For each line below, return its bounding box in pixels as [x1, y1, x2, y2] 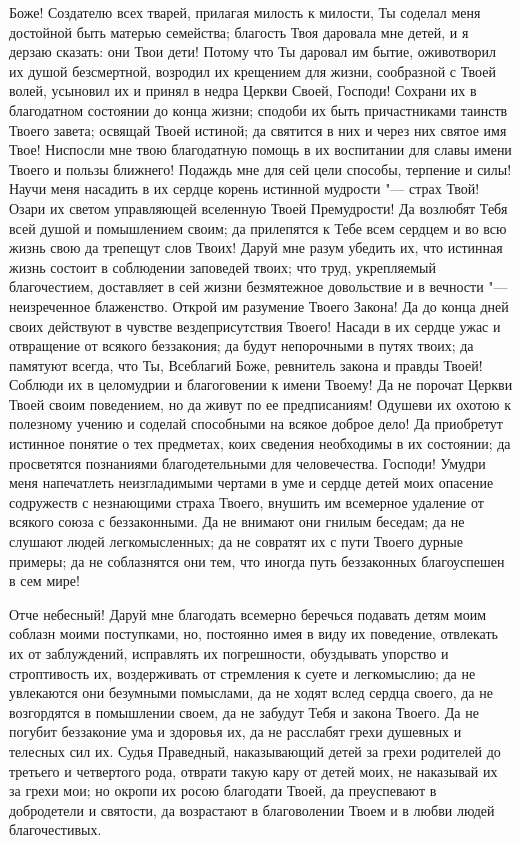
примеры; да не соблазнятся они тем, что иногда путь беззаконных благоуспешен [9, 550, 505, 571]
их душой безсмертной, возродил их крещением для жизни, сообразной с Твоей [9, 60, 496, 81]
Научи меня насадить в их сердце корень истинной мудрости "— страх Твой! [9, 178, 480, 199]
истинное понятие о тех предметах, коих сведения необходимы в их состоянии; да [9, 433, 511, 454]
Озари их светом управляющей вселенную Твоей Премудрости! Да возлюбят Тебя [9, 197, 508, 218]
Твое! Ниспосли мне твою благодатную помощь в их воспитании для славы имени [9, 139, 512, 160]
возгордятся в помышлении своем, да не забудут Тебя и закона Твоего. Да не [9, 701, 479, 722]
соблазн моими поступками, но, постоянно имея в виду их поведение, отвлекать [9, 623, 498, 644]
